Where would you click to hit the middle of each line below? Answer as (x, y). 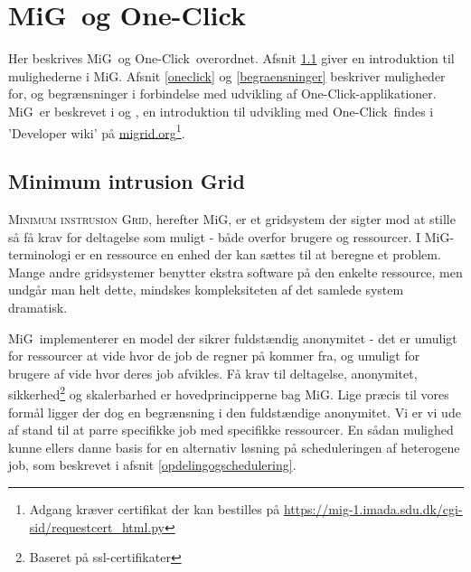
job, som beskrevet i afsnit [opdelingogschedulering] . (152, 465)
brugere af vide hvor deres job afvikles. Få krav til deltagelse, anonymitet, (213, 373)
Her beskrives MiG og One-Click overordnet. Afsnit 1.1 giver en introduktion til (231, 58)
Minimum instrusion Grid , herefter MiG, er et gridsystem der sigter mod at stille (232, 218)
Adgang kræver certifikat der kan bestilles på (155, 508)
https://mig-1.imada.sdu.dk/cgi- (373, 508)
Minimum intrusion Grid (127, 181)
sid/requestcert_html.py (97, 526)
